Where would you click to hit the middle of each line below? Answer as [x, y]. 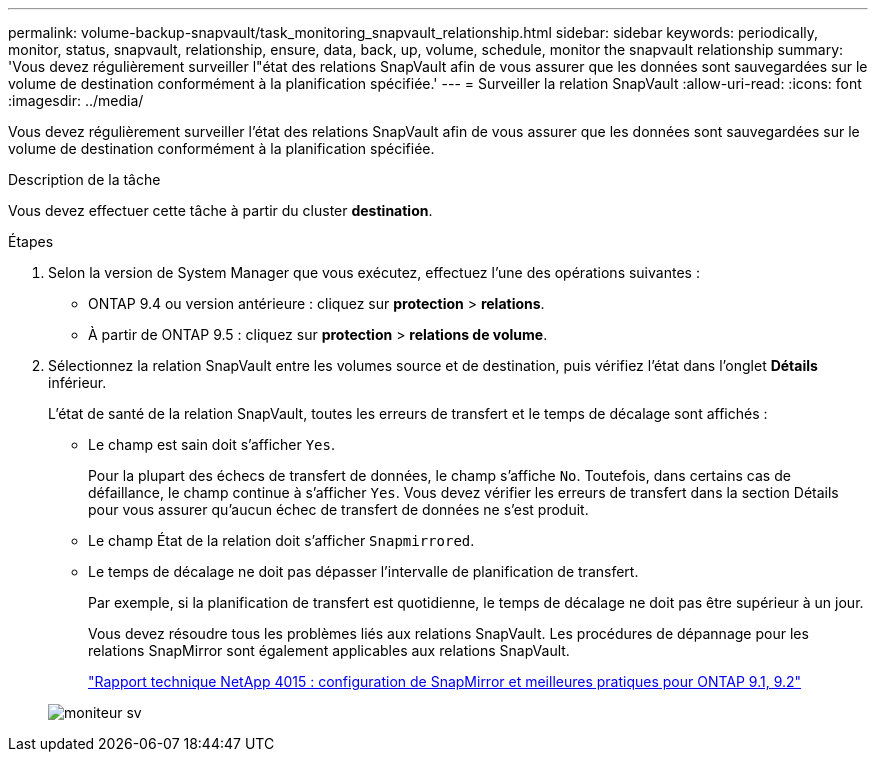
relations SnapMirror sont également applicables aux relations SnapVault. [329, 650]
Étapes [31, 241]
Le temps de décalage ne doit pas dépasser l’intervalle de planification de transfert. [363, 571]
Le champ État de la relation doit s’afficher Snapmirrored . [281, 540]
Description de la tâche [84, 179]
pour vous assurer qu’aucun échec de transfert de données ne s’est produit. [338, 509]
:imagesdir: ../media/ [76, 100]
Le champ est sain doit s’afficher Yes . [212, 444]
